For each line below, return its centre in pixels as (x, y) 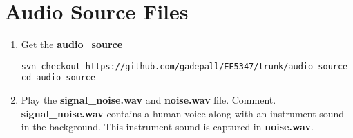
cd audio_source (58, 78)
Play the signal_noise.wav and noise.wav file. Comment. (149, 100)
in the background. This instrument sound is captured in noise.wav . (167, 127)
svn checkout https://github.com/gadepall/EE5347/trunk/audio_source (184, 66)
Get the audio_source (72, 44)
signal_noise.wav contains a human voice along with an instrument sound (183, 113)
